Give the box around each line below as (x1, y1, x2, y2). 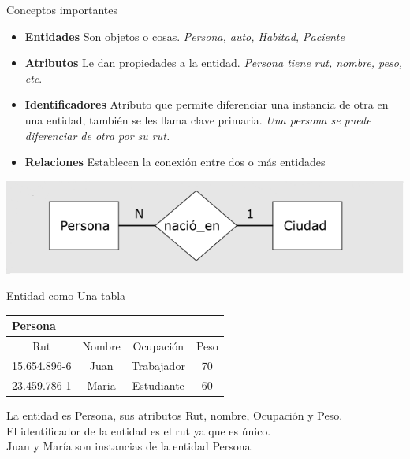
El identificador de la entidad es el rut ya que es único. (6, 422, 271, 439)
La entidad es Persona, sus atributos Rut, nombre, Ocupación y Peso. (6, 406, 343, 423)
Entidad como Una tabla (6, 287, 126, 304)
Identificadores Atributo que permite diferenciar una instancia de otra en (24, 96, 389, 113)
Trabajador (131, 357, 185, 373)
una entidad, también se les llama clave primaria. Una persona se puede (24, 111, 371, 128)
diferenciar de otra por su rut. (24, 127, 170, 143)
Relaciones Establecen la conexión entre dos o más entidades (24, 154, 326, 170)
